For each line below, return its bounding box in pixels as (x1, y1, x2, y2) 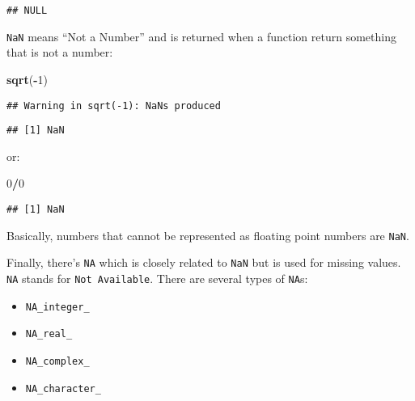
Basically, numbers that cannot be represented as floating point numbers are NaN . (6, 226, 409, 243)
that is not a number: (6, 44, 113, 61)
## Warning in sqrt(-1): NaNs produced (6, 99, 221, 112)
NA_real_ (25, 328, 73, 340)
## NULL (6, 5, 48, 16)
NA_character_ (25, 382, 101, 395)
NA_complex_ (25, 355, 90, 367)
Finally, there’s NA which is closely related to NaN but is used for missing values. (6, 254, 401, 271)
